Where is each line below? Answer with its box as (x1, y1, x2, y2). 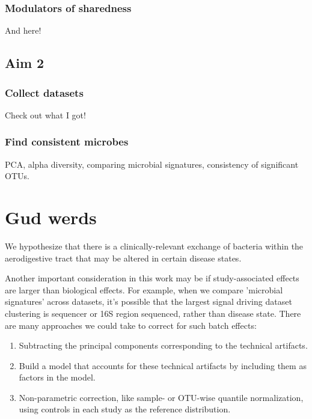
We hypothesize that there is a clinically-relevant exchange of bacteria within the (5, 239, 304, 252)
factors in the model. (19, 371, 96, 384)
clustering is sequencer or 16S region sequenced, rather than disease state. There (5, 307, 301, 319)
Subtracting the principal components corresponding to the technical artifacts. (19, 339, 308, 352)
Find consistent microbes (5, 134, 129, 149)
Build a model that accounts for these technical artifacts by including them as (19, 359, 307, 372)
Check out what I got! (5, 108, 86, 121)
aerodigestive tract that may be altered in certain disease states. (5, 251, 242, 264)
